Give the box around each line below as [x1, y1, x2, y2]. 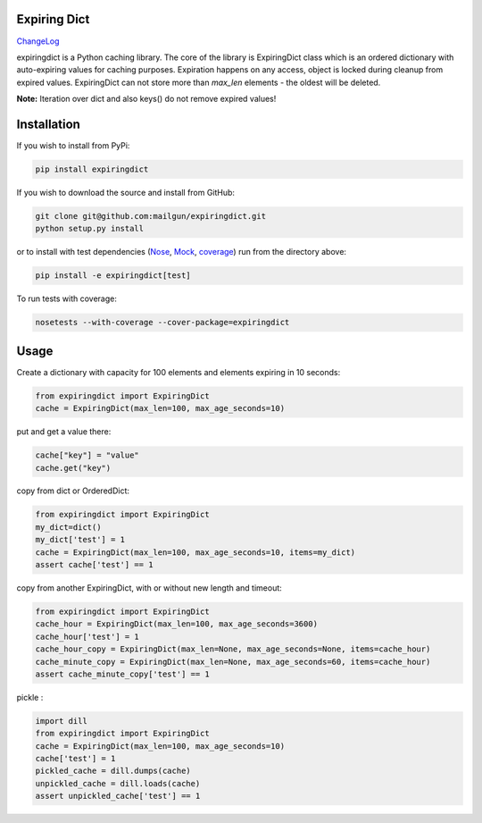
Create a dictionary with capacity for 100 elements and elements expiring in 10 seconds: [16, 366, 341, 377]
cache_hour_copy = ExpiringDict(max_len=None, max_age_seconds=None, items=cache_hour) [35, 644, 431, 654]
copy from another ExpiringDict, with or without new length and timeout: [16, 583, 283, 593]
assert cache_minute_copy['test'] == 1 [35, 668, 210, 679]
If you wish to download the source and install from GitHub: [16, 187, 236, 197]
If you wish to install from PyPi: [16, 139, 130, 151]
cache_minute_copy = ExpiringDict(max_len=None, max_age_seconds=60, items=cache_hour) [35, 657, 431, 667]
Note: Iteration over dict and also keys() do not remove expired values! [16, 94, 277, 105]
